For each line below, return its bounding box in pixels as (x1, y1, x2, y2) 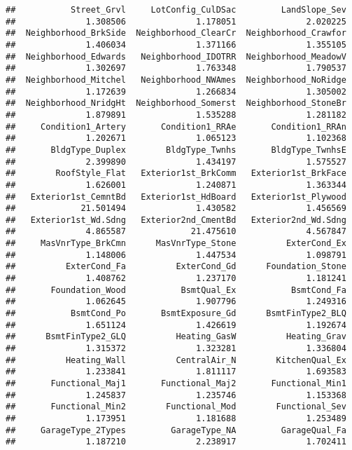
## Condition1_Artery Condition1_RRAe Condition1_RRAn (6, 121, 346, 132)
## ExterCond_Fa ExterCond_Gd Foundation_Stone (6, 261, 346, 272)
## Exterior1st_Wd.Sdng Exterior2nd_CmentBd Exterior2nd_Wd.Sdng (6, 214, 346, 225)
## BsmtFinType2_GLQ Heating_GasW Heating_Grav (6, 332, 346, 342)
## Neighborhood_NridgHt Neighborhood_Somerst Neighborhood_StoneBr (6, 98, 346, 109)
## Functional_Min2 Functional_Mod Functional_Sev (6, 402, 346, 412)
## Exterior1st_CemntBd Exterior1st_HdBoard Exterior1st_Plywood (6, 191, 346, 202)
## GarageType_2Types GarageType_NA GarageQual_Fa (6, 425, 346, 435)
